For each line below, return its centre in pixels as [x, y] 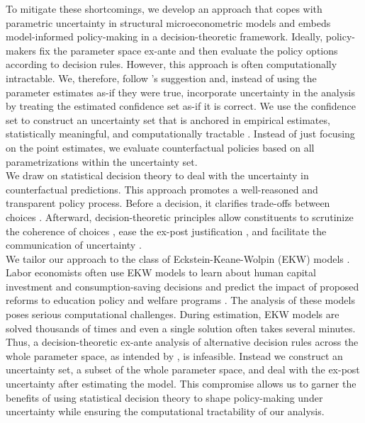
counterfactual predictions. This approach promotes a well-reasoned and [162, 189]
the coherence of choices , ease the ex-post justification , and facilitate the [166, 231]
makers [21, 50]
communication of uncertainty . [74, 245]
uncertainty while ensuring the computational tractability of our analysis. [165, 411]
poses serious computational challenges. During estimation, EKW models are [173, 314]
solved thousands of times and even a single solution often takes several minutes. [181, 328]
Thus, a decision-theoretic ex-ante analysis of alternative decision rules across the [182, 342]
